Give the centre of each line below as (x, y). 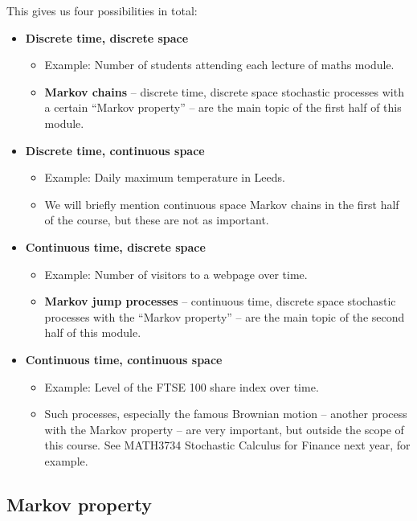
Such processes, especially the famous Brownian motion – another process (226, 414)
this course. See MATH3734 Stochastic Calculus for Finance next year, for (227, 445)
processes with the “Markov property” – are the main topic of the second (225, 316)
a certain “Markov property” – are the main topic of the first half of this (223, 107)
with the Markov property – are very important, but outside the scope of (224, 429)
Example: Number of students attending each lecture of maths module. (219, 65)
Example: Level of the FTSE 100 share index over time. (182, 386)
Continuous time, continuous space (124, 359)
